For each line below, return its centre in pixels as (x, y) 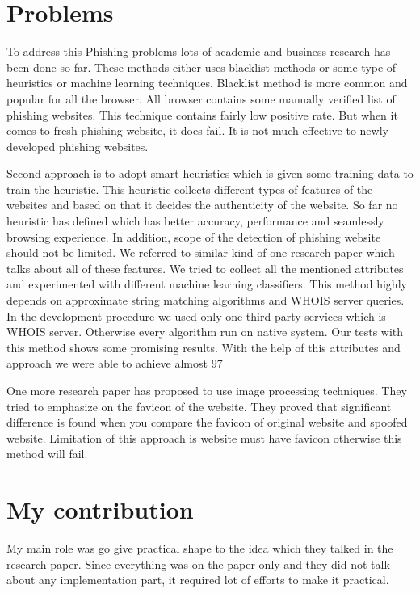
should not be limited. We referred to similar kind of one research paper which (201, 252)
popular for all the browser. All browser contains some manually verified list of (201, 98)
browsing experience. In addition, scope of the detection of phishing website (194, 236)
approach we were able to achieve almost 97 (115, 363)
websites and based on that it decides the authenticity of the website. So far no (202, 205)
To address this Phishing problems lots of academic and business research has (199, 51)
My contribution (100, 509)
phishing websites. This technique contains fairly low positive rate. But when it (202, 114)
